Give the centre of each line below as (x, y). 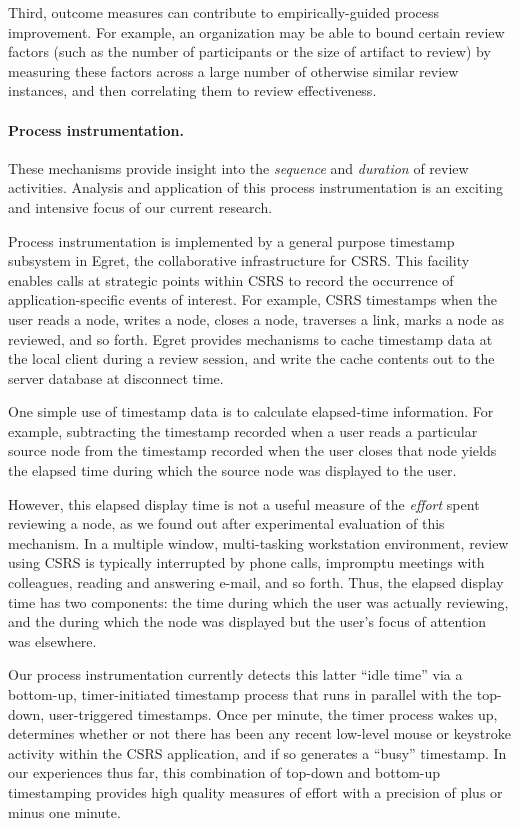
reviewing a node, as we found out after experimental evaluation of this (226, 523)
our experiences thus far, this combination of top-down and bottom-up (224, 772)
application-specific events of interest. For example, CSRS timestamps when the (252, 299)
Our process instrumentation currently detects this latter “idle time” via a (235, 674)
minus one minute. (64, 811)
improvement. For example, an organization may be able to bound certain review (256, 31)
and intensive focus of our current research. (140, 206)
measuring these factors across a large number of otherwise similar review (233, 70)
